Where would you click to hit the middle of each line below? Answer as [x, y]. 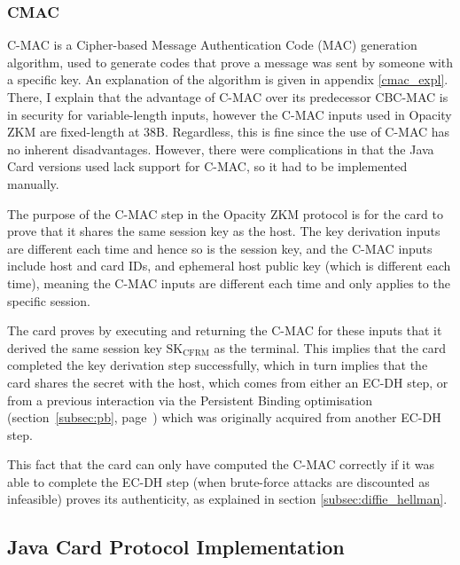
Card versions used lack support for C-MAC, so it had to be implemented [207, 166]
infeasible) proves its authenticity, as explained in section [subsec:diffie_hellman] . [227, 499]
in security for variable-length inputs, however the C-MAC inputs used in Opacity [230, 114]
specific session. [49, 300]
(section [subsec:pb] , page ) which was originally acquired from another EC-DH [224, 417]
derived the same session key [85, 347]
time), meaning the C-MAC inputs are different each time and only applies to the [229, 282]
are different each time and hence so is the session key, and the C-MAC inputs [220, 248]
